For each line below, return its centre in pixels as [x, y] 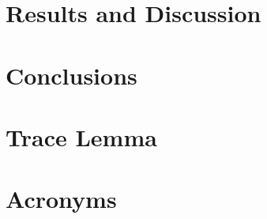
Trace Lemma [81, 136]
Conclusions [71, 75]
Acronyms [61, 199]
